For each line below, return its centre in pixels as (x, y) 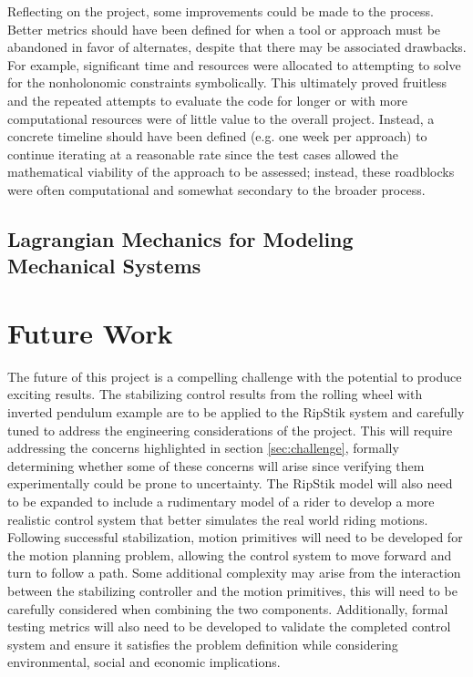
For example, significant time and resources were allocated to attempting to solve (234, 64)
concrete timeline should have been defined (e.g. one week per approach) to (217, 136)
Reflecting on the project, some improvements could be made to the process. (221, 11)
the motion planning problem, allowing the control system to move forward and (230, 554)
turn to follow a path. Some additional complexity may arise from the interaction (234, 573)
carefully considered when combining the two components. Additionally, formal (228, 608)
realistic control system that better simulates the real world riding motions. (218, 519)
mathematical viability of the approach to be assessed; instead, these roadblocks (231, 172)
